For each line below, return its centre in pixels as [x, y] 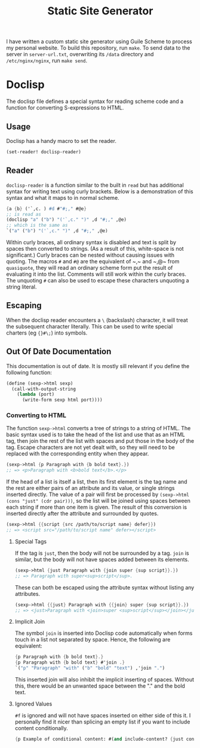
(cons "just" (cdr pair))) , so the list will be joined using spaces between [99, 501]
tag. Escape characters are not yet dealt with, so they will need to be [90, 448]
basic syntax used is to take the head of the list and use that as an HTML [96, 434]
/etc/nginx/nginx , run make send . [47, 60]
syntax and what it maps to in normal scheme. [63, 197]
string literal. [21, 287]
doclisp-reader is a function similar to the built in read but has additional [95, 185]
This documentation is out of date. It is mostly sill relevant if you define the [98, 366]
